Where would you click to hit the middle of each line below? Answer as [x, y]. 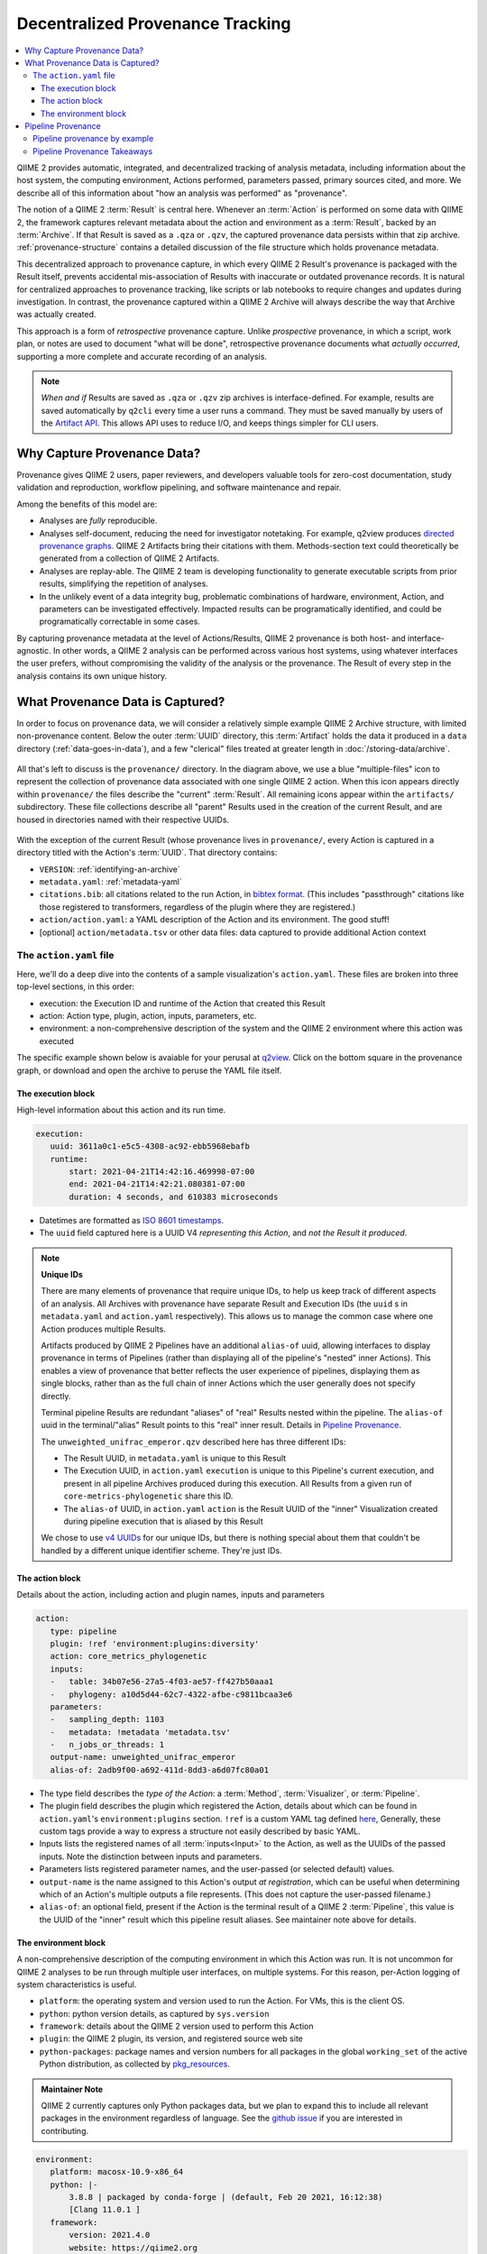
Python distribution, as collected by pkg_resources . [134, 2064]
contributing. [65, 2130]
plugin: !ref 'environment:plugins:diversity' [155, 1644]
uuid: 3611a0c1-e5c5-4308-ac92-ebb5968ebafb [150, 1146]
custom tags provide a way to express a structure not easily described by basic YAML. [200, 1831]
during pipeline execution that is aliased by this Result [163, 1521]
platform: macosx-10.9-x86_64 [117, 2172]
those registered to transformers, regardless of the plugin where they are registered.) [198, 907]
